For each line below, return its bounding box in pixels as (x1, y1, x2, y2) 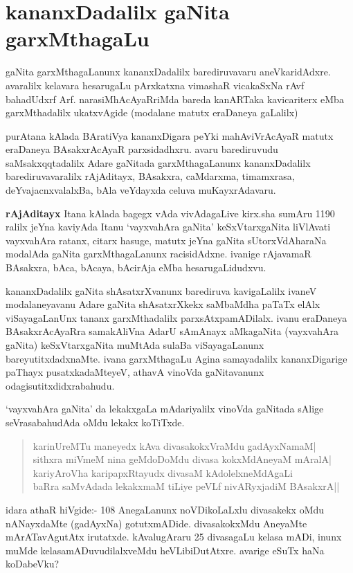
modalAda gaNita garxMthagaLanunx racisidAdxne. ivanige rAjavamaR (6, 246, 311, 261)
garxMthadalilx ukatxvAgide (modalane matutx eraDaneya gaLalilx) (6, 105, 298, 120)
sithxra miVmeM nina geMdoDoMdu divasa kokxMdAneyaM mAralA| (33, 452, 332, 466)
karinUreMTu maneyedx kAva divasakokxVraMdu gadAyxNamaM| (33, 438, 316, 453)
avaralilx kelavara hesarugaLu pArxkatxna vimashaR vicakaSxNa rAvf (6, 78, 305, 92)
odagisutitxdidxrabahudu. (6, 378, 115, 392)
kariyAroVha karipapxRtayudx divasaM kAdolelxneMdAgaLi (33, 465, 293, 480)
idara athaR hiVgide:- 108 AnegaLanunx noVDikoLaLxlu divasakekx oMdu (6, 502, 325, 516)
